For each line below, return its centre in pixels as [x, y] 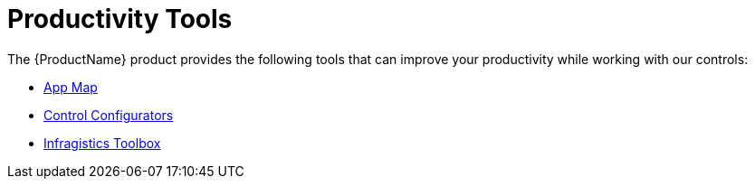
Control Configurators [109, 115]
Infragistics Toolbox [102, 143]
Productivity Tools [120, 19]
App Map [71, 87]
